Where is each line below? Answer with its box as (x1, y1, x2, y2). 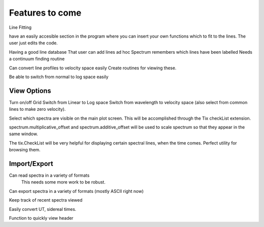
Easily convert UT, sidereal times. (9, 206, 77, 212)
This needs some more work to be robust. (21, 179, 106, 185)
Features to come (9, 7, 82, 18)
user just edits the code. (9, 40, 58, 46)
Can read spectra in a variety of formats (9, 172, 90, 178)
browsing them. (9, 147, 41, 153)
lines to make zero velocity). (9, 106, 66, 112)
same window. (9, 131, 38, 137)
